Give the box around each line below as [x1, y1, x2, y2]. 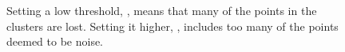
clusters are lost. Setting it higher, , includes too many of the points [6, 17, 339, 34]
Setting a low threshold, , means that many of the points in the [6, 2, 317, 18]
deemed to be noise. [6, 33, 104, 50]
